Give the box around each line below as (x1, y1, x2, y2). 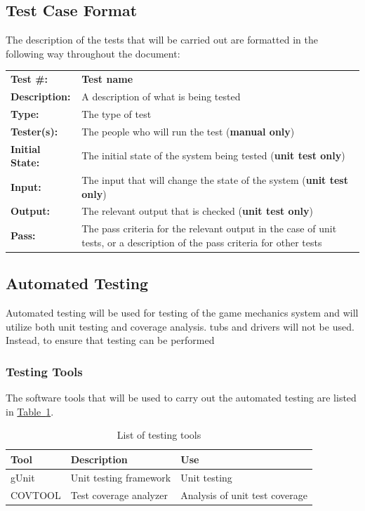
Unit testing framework (70, 470, 171, 484)
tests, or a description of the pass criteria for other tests (81, 234, 322, 249)
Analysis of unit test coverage (180, 487, 307, 502)
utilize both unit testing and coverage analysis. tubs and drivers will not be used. (6, 319, 354, 333)
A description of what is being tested (81, 88, 241, 103)
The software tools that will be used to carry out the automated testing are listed (6, 390, 357, 405)
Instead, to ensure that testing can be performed (6, 333, 215, 347)
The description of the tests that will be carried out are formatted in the (6, 32, 318, 47)
